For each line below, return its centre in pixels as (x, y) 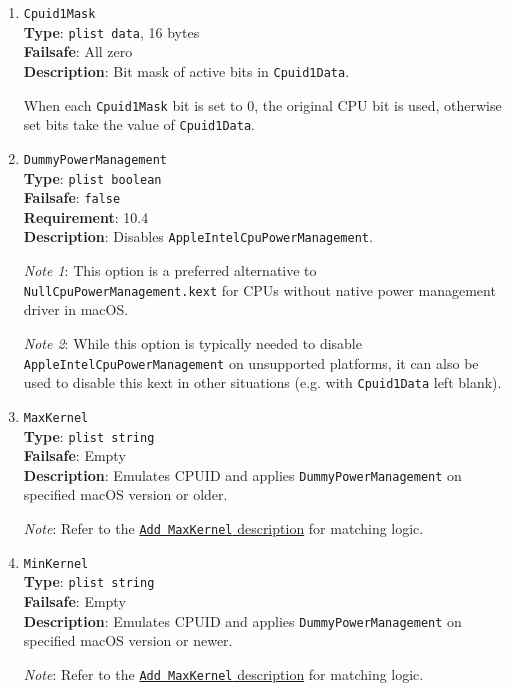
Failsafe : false (72, 197)
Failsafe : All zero (78, 51)
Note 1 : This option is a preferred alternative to (170, 270)
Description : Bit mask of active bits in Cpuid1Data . (186, 70)
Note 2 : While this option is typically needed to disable (192, 342)
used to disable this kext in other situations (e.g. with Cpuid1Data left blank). (262, 382)
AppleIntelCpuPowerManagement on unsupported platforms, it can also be (251, 362)
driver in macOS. (76, 309)
